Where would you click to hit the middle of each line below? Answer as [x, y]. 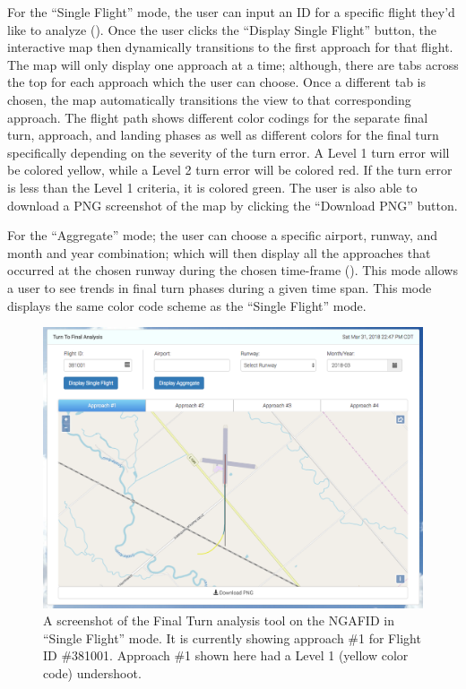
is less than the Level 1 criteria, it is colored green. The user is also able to [212, 187]
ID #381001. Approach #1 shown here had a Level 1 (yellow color [226, 655]
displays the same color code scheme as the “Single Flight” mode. [187, 305]
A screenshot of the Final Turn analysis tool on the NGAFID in [219, 620]
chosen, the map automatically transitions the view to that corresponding [209, 99]
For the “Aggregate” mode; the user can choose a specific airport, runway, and [223, 235]
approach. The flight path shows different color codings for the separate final [218, 117]
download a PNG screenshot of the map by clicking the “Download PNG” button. [233, 205]
